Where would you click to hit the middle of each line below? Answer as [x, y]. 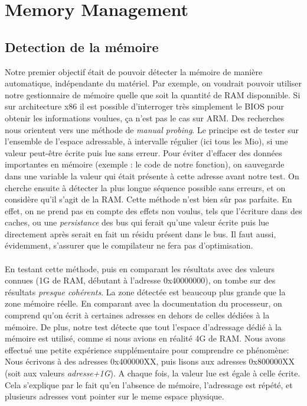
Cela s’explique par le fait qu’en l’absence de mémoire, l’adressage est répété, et [149, 384]
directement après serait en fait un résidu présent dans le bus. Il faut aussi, [141, 233]
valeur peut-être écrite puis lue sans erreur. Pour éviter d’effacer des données [143, 152]
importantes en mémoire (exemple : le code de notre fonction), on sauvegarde [145, 164]
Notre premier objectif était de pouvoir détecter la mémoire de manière [134, 71]
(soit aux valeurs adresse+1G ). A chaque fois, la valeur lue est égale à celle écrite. [153, 373]
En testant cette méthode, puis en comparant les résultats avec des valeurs [140, 268]
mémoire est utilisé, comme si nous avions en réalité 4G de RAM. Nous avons [145, 338]
